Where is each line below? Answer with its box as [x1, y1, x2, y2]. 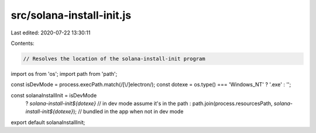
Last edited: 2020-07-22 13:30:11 [11, 29, 91, 36]
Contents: [11, 40, 35, 47]
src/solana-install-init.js [11, 9, 132, 22]
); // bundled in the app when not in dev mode [73, 108, 184, 115]
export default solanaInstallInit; [11, 118, 85, 125]
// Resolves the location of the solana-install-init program [23, 55, 205, 62]
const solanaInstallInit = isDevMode [11, 92, 97, 99]
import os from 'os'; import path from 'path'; [11, 70, 118, 77]
